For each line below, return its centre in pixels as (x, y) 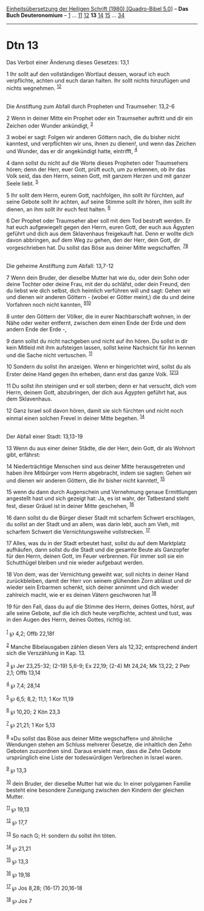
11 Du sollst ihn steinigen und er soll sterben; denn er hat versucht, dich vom (101, 386)
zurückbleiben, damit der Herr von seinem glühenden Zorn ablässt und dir (99, 581)
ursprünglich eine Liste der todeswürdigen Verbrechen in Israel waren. (94, 758)
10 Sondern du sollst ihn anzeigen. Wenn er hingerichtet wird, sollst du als (99, 366)
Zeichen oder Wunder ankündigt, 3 (50, 125)
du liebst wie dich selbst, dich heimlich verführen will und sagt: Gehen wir (98, 290)
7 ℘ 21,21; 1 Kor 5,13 (31, 724)
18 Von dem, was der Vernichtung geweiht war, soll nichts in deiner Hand (98, 574)
